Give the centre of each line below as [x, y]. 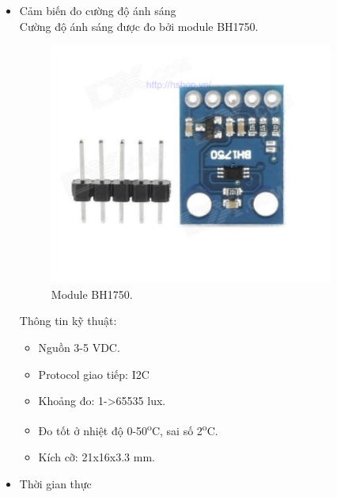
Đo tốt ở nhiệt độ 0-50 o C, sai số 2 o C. [128, 429]
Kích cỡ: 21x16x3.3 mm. [97, 457]
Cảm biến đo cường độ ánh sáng [98, 10]
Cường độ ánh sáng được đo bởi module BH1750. [139, 26]
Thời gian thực [55, 483]
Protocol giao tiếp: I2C [94, 374]
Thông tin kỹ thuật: [68, 321]
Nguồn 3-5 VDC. [79, 347]
